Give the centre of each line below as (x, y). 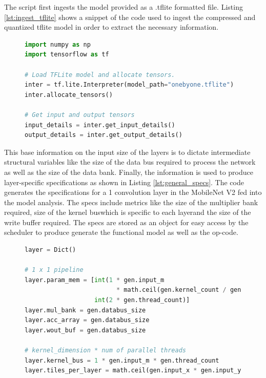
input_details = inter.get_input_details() (100, 125)
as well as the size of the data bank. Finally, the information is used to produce (129, 172)
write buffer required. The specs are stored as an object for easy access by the (126, 222)
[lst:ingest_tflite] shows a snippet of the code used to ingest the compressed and (130, 17)
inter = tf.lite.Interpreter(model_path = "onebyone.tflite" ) (129, 85)
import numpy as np (58, 44)
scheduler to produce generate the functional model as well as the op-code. (121, 232)
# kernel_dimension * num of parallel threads (105, 350)
